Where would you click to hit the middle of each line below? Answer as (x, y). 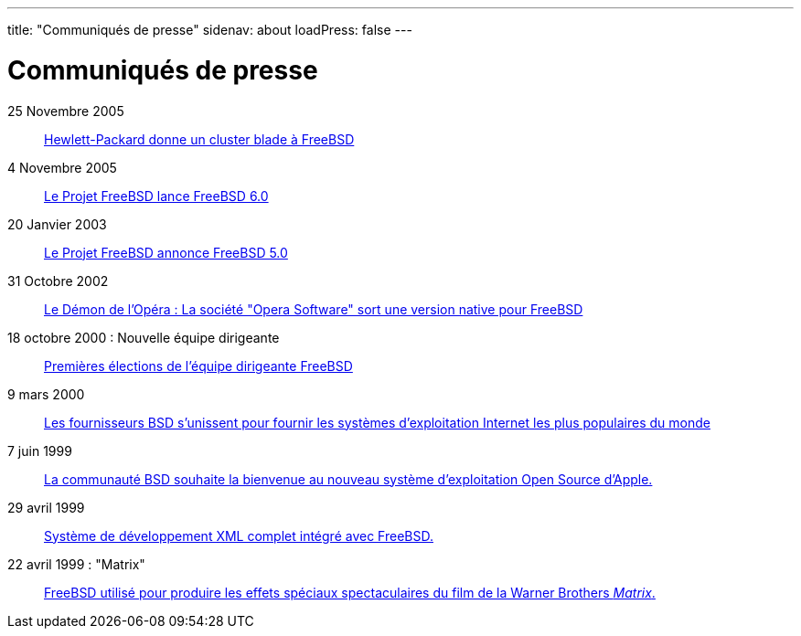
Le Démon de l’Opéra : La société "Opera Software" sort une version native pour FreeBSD (314, 309)
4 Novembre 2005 (62, 167)
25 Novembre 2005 (66, 111)
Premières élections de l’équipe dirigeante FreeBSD (198, 366)
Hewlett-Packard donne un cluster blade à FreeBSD (199, 139)
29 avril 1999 (46, 507)
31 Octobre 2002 (58, 281)
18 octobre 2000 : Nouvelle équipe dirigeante (144, 337)
